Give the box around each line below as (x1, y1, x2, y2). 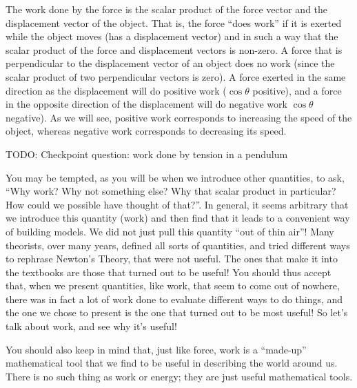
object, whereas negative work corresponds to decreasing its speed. (6, 124, 287, 138)
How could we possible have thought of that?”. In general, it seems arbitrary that (6, 197, 349, 211)
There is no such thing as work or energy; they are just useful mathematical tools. (6, 369, 353, 383)
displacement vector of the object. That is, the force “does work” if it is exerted (6, 15, 342, 30)
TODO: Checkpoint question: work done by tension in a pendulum (6, 146, 288, 161)
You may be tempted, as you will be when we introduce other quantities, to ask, (6, 170, 345, 184)
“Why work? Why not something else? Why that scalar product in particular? (6, 184, 336, 198)
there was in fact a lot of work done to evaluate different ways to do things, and (6, 291, 343, 306)
